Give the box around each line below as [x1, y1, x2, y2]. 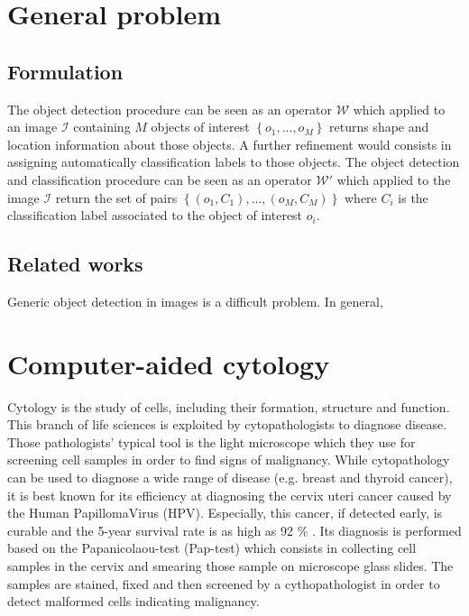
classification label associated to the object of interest [7, 206, 303, 225]
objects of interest [151, 117, 250, 136]
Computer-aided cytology [7, 345, 330, 382]
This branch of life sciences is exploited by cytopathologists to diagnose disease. [7, 415, 447, 434]
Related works [7, 250, 143, 278]
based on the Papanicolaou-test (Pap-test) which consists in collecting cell [7, 538, 417, 557]
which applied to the [336, 170, 451, 188]
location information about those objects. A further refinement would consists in [7, 134, 452, 153]
